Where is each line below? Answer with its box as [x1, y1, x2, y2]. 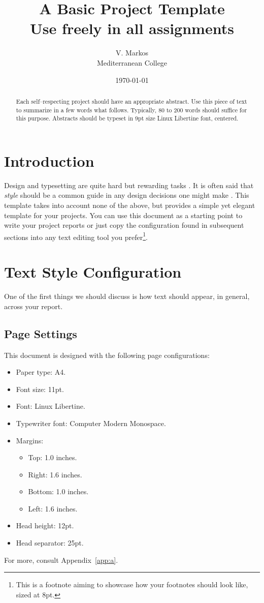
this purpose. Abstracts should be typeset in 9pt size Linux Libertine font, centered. [16, 114, 239, 123]
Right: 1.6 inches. [28, 469, 82, 479]
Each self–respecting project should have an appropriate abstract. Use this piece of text [16, 97, 247, 105]
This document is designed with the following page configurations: [4, 349, 210, 360]
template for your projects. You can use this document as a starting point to [4, 209, 243, 220]
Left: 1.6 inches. [28, 503, 78, 514]
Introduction [4, 150, 94, 171]
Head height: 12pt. [16, 520, 74, 531]
